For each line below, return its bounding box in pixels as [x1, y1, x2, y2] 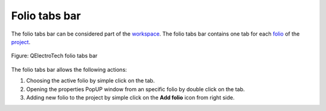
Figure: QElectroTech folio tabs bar [11, 52, 98, 60]
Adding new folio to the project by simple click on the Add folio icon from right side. [26, 94, 235, 101]
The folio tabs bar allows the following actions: [11, 66, 127, 73]
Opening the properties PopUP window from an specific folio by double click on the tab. [26, 85, 245, 93]
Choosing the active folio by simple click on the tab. [26, 77, 155, 84]
